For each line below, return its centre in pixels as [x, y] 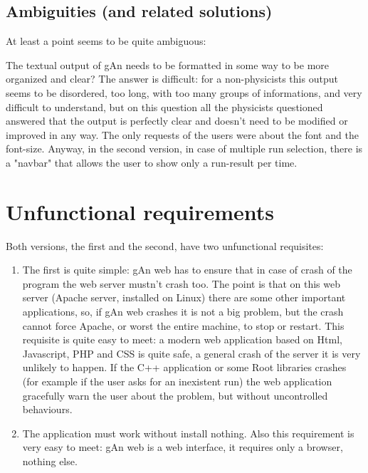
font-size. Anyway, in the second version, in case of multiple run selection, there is [184, 149]
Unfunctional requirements [140, 211]
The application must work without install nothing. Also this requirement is [188, 433]
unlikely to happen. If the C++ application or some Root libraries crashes [184, 367]
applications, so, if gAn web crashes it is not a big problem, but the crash [183, 312]
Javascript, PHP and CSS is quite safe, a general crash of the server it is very [191, 353]
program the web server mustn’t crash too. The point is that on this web [182, 283]
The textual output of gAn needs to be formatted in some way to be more [168, 64]
